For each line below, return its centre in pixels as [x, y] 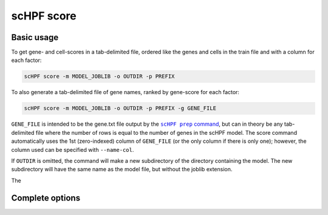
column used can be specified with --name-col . [73, 149]
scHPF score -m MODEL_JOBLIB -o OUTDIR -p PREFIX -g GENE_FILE [120, 108]
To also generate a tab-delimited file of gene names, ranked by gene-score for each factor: [125, 92]
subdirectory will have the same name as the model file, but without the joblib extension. [122, 169]
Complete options [46, 198]
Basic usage [35, 37]
